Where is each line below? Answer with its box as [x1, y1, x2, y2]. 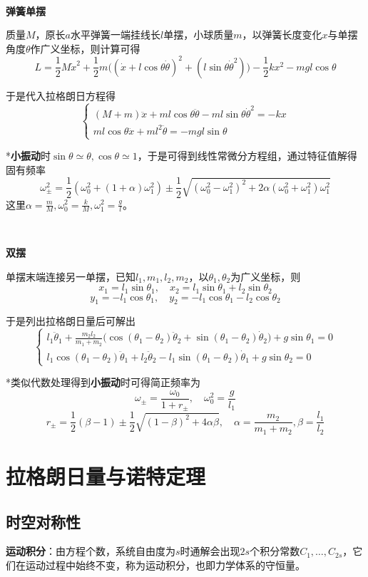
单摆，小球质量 [163, 27, 234, 42]
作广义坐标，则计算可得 [30, 41, 140, 56]
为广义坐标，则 [230, 269, 301, 284]
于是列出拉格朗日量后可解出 [6, 313, 136, 328]
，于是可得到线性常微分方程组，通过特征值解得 [137, 148, 357, 163]
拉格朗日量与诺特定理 [6, 462, 206, 491]
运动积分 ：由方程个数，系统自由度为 [6, 544, 175, 558]
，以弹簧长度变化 [242, 27, 322, 42]
